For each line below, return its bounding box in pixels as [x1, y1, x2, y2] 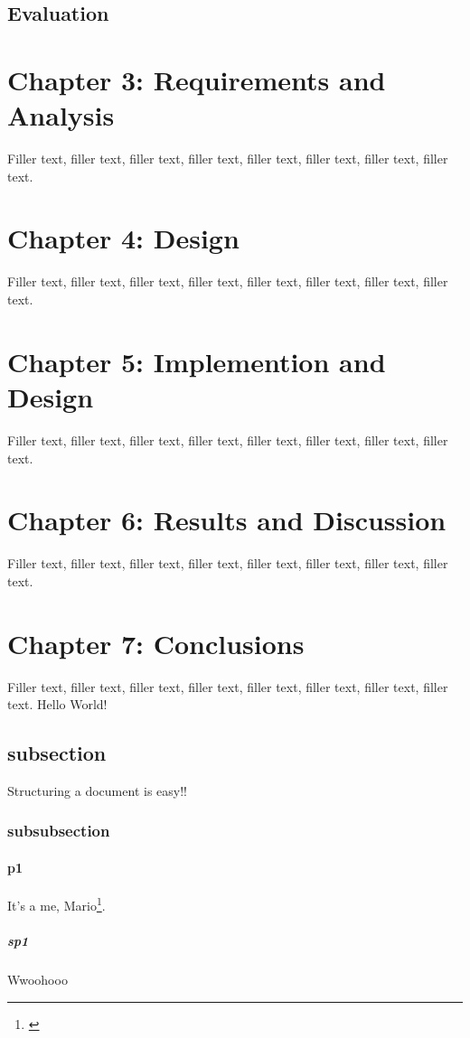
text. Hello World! [7, 695, 108, 714]
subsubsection [7, 819, 110, 842]
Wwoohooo [7, 969, 68, 988]
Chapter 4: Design [7, 220, 240, 257]
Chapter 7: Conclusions [7, 624, 305, 661]
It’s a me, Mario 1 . [7, 893, 106, 914]
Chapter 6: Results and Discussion [7, 501, 446, 538]
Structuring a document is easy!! [7, 781, 187, 800]
